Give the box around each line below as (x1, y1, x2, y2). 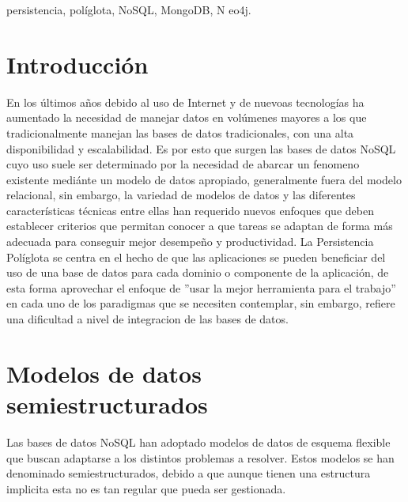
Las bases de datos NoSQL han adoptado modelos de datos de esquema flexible (6, 433, 391, 450)
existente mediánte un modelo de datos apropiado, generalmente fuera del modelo (6, 171, 402, 187)
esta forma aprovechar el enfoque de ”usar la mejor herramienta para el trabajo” (6, 279, 396, 296)
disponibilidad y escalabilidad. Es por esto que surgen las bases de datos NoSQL (6, 140, 396, 157)
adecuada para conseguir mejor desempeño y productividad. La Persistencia (6, 233, 374, 250)
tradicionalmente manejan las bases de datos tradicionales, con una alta (6, 124, 354, 141)
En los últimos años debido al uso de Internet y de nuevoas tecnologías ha (6, 93, 365, 110)
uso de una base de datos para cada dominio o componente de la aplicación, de (6, 264, 389, 281)
